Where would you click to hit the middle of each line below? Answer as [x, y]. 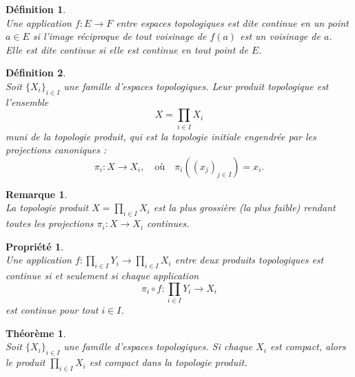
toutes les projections [50, 223]
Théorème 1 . [36, 333]
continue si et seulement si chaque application [102, 276]
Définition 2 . [36, 73]
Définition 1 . [36, 9]
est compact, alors [308, 346]
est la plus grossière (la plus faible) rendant [244, 207]
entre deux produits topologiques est [249, 260]
